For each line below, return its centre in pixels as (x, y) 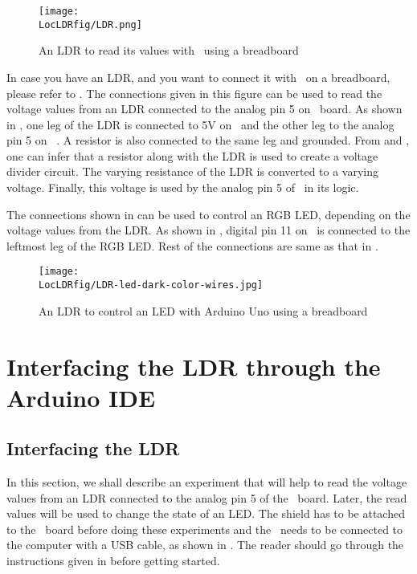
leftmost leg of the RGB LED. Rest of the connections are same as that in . (192, 245)
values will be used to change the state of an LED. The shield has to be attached (206, 513)
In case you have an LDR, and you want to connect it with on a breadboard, (198, 77)
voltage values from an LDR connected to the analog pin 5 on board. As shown (204, 109)
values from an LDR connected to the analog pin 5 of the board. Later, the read (207, 497)
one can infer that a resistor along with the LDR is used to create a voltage (192, 155)
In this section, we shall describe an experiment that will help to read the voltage (207, 482)
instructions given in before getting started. (113, 561)
